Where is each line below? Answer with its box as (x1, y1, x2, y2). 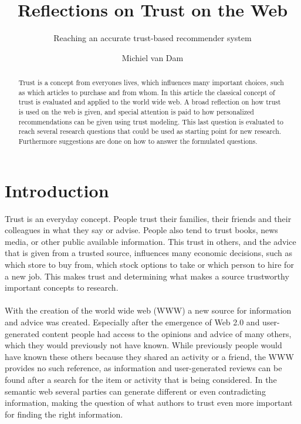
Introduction (5, 178, 109, 202)
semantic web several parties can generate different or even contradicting (5, 385, 266, 397)
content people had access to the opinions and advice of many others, (42, 327, 292, 339)
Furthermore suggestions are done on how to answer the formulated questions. (18, 136, 258, 146)
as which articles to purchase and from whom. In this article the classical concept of (18, 87, 275, 97)
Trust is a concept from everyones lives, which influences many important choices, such (18, 78, 284, 88)
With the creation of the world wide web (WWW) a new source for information (5, 304, 292, 317)
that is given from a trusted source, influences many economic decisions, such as (5, 247, 292, 259)
